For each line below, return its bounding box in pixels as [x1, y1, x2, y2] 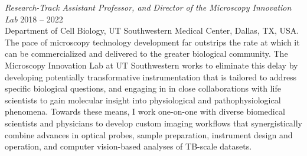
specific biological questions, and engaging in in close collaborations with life [5, 82, 281, 95]
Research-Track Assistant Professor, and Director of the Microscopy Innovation [5, 1, 292, 13]
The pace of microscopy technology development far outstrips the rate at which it [5, 35, 300, 48]
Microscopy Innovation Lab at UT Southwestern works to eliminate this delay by [5, 58, 298, 71]
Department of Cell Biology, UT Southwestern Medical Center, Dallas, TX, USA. [5, 24, 299, 37]
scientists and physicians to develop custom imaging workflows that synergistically [5, 116, 302, 129]
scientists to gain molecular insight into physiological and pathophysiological [5, 93, 281, 106]
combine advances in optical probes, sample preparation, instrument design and [5, 128, 293, 141]
